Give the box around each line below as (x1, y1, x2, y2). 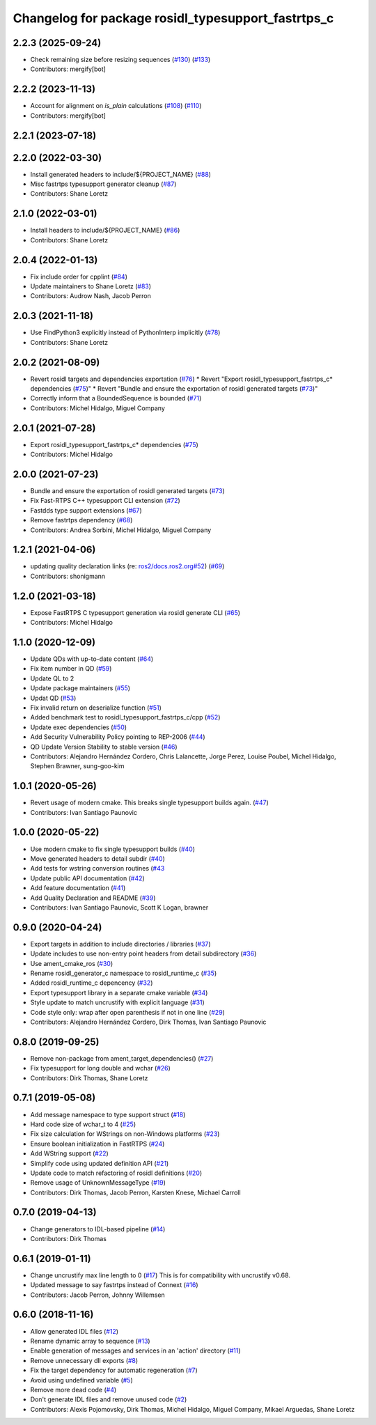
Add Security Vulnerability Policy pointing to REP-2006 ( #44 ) (30, 733, 205, 741)
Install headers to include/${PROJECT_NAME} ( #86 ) (30, 226, 180, 235)
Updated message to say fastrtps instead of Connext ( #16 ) (30, 1281, 198, 1289)
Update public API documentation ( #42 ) (30, 874, 146, 882)
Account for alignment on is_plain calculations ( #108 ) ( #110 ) (30, 102, 202, 110)
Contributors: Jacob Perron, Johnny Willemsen (30, 1291, 165, 1299)
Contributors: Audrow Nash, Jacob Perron (30, 292, 151, 300)
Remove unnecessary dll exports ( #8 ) (30, 1356, 139, 1364)
